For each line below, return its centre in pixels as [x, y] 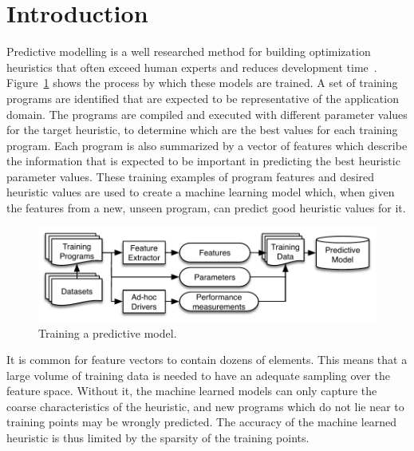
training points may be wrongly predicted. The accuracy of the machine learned [202, 422]
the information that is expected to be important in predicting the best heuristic [203, 161]
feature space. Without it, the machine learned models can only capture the [192, 391]
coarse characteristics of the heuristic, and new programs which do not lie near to [205, 406]
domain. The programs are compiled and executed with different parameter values [207, 114]
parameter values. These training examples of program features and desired [191, 176]
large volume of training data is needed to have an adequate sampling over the [198, 375]
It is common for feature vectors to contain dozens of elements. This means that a [207, 360]
